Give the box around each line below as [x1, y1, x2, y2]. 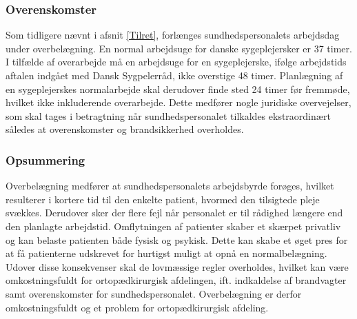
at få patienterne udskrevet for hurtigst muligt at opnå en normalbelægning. [6, 246, 327, 260]
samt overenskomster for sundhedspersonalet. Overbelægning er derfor [6, 286, 302, 300]
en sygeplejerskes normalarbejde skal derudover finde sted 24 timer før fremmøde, [6, 81, 350, 96]
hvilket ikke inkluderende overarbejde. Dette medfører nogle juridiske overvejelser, [6, 95, 351, 110]
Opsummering [6, 151, 85, 168]
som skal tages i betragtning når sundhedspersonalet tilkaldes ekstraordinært [6, 108, 331, 123]
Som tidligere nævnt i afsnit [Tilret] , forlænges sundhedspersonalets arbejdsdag [6, 28, 340, 42]
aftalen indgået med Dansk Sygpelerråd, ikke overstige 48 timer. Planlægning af [6, 68, 343, 82]
